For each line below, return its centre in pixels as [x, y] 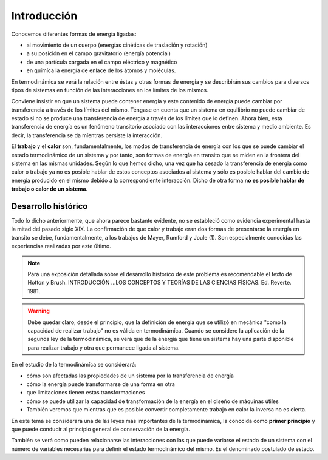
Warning [39, 311]
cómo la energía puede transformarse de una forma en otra [101, 384]
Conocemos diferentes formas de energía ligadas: [74, 34]
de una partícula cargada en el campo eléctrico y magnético [102, 62]
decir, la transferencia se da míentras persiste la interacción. [87, 135]
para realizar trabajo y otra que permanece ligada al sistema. [104, 347]
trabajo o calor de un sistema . [50, 189]
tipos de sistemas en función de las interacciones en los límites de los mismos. [110, 90]
